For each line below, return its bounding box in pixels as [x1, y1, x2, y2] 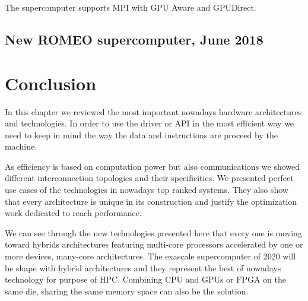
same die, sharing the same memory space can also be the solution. [5, 284, 249, 297]
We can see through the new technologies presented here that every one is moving [5, 226, 302, 239]
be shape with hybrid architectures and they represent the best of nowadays [5, 261, 281, 274]
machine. [5, 140, 37, 153]
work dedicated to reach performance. [5, 207, 142, 219]
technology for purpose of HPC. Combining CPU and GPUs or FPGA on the [5, 273, 286, 286]
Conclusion [5, 71, 97, 95]
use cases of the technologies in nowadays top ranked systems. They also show [5, 183, 288, 196]
